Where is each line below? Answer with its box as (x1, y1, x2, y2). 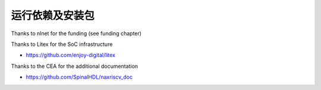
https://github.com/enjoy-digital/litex (26, 51, 116, 59)
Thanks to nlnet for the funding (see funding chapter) (11, 30, 142, 37)
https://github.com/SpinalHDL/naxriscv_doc (26, 73, 133, 80)
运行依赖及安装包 (11, 9, 95, 22)
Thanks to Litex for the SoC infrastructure (11, 41, 113, 48)
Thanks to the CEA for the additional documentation (11, 63, 139, 70)
